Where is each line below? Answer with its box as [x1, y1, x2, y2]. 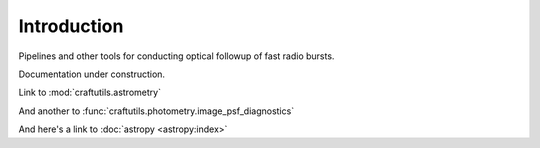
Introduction [18, 15, 124, 37]
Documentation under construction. [18, 68, 165, 80]
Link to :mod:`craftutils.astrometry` [18, 86, 162, 99]
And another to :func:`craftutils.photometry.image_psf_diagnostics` [18, 105, 295, 117]
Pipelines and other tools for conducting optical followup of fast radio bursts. [18, 50, 335, 62]
